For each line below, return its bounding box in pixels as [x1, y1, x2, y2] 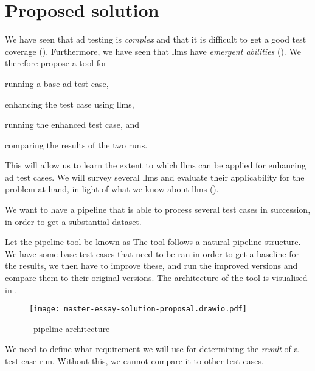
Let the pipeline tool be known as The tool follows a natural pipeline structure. [5, 235, 301, 248]
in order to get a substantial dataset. [5, 215, 142, 227]
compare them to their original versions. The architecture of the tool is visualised [5, 271, 308, 284]
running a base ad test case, [5, 77, 109, 89]
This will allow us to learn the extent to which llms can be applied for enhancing [5, 159, 306, 172]
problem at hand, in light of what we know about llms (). [5, 182, 219, 195]
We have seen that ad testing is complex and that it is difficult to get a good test [5, 33, 306, 46]
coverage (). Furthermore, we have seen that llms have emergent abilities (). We [5, 44, 301, 57]
